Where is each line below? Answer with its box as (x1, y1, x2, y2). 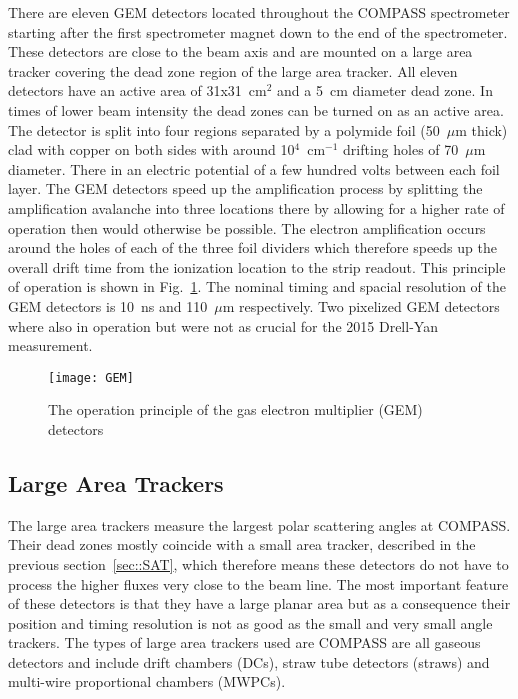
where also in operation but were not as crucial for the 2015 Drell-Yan (8, 315, 438, 336)
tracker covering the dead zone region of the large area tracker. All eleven (8, 60, 458, 81)
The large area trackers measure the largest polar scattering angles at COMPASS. (8, 514, 511, 535)
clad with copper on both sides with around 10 (8, 139, 295, 160)
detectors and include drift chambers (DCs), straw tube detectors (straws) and (8, 651, 490, 672)
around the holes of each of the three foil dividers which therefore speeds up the (8, 237, 497, 258)
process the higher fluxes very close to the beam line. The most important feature (8, 573, 509, 594)
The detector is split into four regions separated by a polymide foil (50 (8, 119, 440, 140)
